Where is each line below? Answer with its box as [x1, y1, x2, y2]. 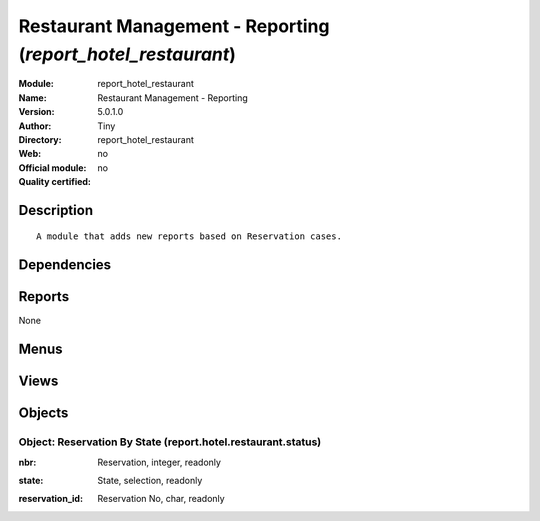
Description [18, 201, 94, 219]
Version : [18, 106, 55, 118]
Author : [18, 120, 52, 132]
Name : [18, 91, 47, 104]
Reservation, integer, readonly [97, 456, 222, 468]
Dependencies [18, 256, 112, 274]
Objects [18, 405, 69, 422]
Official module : [18, 161, 87, 174]
